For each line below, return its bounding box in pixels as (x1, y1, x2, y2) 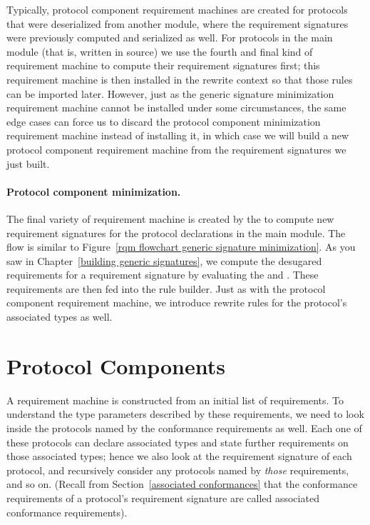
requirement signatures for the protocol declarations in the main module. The (6, 225, 346, 240)
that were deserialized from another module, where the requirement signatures (6, 16, 349, 31)
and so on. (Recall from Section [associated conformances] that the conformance (6, 476, 358, 491)
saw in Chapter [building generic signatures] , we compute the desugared (6, 253, 322, 268)
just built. (6, 156, 50, 171)
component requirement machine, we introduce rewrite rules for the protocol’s (6, 295, 347, 310)
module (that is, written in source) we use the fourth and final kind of (6, 44, 313, 59)
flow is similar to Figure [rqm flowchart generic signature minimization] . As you (6, 239, 356, 254)
